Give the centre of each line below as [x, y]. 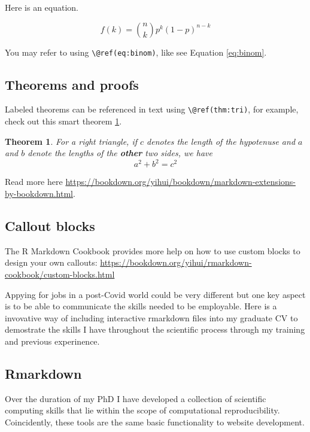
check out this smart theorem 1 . [63, 121]
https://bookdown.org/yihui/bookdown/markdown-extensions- [180, 182]
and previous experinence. [52, 341]
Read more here [34, 182]
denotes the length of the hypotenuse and [221, 141]
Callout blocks [50, 225]
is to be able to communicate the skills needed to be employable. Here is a [141, 306]
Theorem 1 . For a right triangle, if [71, 141]
